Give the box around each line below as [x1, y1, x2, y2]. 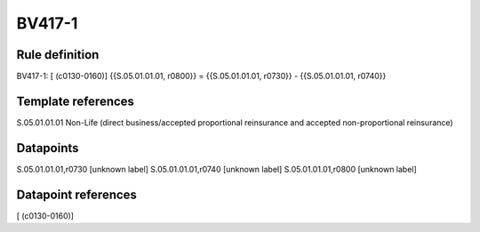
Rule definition [16, 47, 100, 62]
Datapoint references [16, 187, 138, 202]
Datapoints [16, 140, 79, 156]
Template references [16, 93, 135, 108]
